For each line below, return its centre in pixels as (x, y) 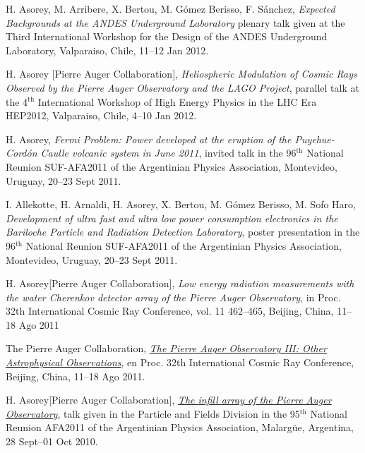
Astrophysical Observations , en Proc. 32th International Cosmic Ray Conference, (180, 362)
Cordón (22, 153)
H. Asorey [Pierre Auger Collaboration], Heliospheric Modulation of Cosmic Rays (181, 74)
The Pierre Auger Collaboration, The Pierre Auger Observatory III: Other (166, 348)
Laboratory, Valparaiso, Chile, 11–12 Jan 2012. (107, 50)
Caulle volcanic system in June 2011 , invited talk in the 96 (168, 153)
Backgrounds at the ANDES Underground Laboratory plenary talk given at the (175, 22)
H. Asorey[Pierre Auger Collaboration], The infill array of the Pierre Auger (169, 400)
